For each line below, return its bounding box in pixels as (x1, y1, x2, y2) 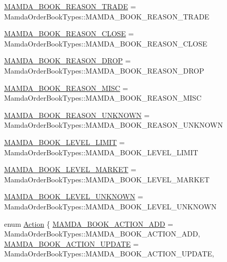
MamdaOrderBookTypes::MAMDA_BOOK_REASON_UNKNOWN (4, 120, 223, 130)
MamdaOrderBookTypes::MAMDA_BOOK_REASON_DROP (4, 65, 204, 76)
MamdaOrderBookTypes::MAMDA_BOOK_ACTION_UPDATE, (4, 248, 214, 259)
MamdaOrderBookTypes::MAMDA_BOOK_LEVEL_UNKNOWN (4, 201, 217, 211)
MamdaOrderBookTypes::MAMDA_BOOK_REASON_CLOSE (4, 38, 208, 49)
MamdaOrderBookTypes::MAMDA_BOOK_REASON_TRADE (4, 11, 210, 21)
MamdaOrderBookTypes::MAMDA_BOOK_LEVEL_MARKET (4, 174, 210, 184)
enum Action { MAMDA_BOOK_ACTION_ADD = (4, 218, 173, 229)
